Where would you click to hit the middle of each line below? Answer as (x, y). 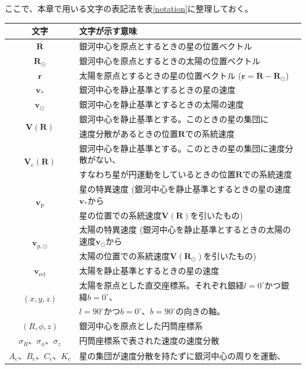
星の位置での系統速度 (120, 215)
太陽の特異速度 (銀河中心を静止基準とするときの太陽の (185, 229)
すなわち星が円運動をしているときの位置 (157, 174)
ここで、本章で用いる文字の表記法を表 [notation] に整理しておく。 (129, 8)
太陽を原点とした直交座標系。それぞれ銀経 (162, 285)
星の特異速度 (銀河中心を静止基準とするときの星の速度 (185, 189)
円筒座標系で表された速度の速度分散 (149, 341)
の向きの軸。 (200, 311)
